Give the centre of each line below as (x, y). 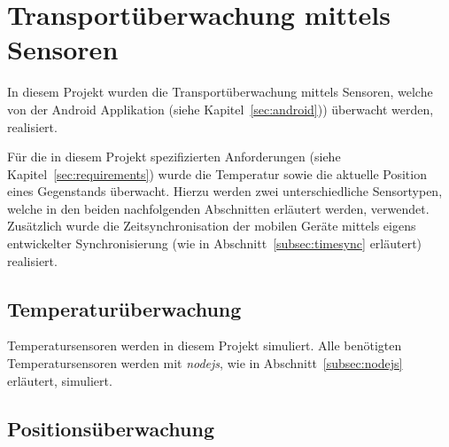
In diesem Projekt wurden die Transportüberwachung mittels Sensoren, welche (220, 92)
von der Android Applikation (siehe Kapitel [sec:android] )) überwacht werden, (221, 109)
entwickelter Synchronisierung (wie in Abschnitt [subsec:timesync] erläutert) (215, 243)
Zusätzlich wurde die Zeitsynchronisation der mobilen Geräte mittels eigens (212, 226)
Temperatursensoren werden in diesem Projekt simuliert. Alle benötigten (205, 345)
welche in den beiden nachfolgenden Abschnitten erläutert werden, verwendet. (218, 208)
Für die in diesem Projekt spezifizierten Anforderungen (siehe (174, 157)
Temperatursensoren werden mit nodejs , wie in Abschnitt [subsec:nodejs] (205, 363)
